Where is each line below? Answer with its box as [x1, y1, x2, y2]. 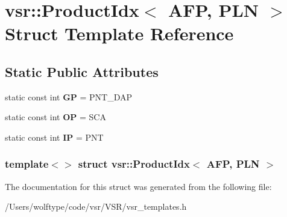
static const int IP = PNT [5, 130, 104, 143]
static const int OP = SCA [5, 111, 106, 123]
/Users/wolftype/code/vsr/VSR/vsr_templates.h [5, 200, 187, 213]
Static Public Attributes [5, 62, 159, 81]
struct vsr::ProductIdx [78, 156, 190, 171]
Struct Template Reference [5, 21, 234, 46]
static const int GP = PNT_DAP [5, 90, 133, 103]
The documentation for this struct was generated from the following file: [5, 180, 272, 192]
